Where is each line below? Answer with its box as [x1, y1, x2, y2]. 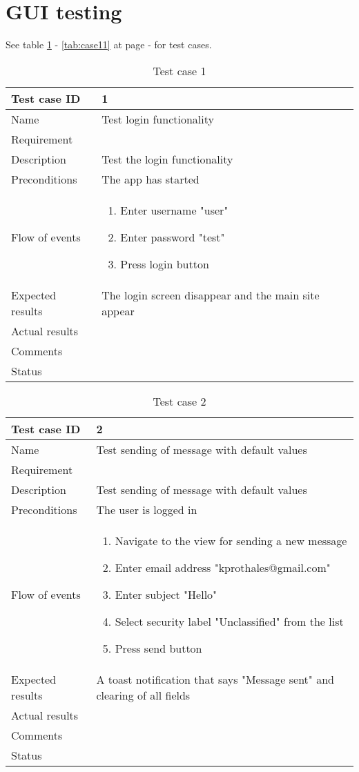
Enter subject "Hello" [115, 586, 217, 602]
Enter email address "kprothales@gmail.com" [115, 559, 331, 575]
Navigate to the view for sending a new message [115, 532, 347, 548]
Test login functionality [101, 110, 214, 127]
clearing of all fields [96, 686, 191, 703]
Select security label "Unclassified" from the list [115, 613, 344, 629]
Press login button [120, 255, 209, 272]
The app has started [101, 170, 200, 187]
